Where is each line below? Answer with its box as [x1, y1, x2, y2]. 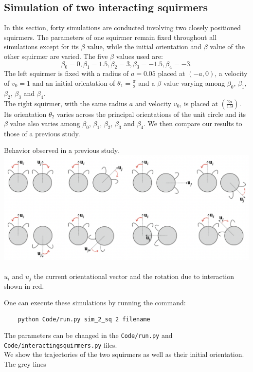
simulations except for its [4, 41, 79, 52]
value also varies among [10, 118, 80, 129]
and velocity [135, 98, 172, 108]
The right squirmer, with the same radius [4, 98, 127, 108]
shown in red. [4, 281, 44, 291]
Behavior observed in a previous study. [4, 145, 120, 155]
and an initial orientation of [32, 77, 115, 88]
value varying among [163, 77, 225, 88]
